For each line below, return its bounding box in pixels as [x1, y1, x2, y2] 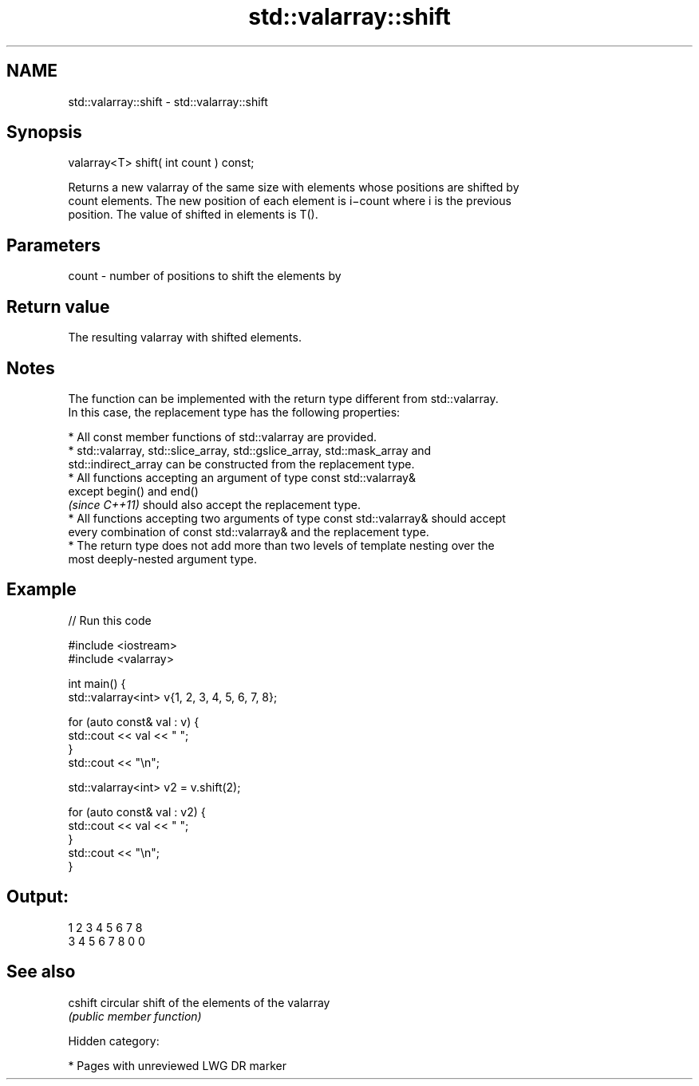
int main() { [68, 676, 126, 690]
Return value [6, 296, 110, 317]
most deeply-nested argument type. [68, 551, 258, 566]
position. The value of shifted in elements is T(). [68, 207, 318, 222]
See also [6, 962, 76, 982]
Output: [6, 887, 69, 907]
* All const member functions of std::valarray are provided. [68, 429, 377, 444]
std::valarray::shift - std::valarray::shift [68, 94, 268, 109]
